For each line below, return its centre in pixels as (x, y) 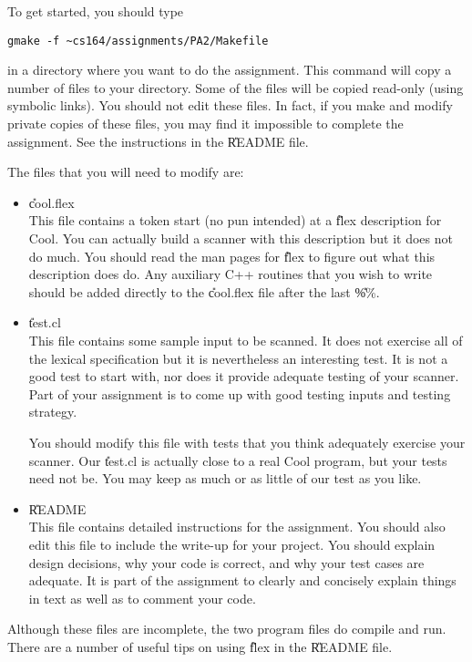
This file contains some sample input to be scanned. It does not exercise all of (246, 340)
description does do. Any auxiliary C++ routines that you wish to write (231, 274)
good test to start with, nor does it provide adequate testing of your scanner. (244, 376)
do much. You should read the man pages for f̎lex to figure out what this (232, 256)
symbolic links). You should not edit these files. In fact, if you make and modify (230, 105)
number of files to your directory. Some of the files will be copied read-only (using (236, 87)
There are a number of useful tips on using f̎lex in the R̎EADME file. (200, 646)
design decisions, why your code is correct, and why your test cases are (226, 562)
